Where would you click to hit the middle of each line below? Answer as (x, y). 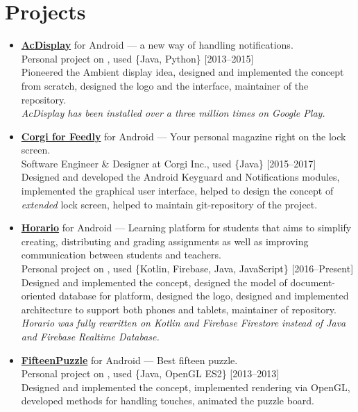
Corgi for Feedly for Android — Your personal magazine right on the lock (184, 136)
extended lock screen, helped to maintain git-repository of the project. (169, 204)
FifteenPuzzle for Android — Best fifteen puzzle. (129, 360)
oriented (39, 296)
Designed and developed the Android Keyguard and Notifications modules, (180, 177)
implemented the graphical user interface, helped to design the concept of (177, 191)
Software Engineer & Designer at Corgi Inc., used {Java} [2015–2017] (169, 163)
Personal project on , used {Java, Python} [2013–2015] (137, 58)
